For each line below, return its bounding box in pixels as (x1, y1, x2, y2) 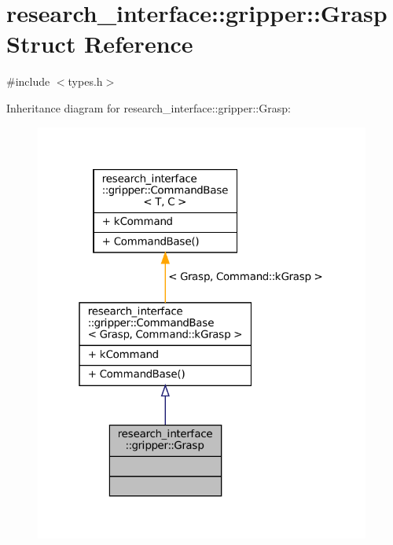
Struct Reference (6, 28, 193, 60)
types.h (68, 73, 103, 90)
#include (6, 73, 50, 90)
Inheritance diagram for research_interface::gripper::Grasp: (6, 99, 291, 116)
